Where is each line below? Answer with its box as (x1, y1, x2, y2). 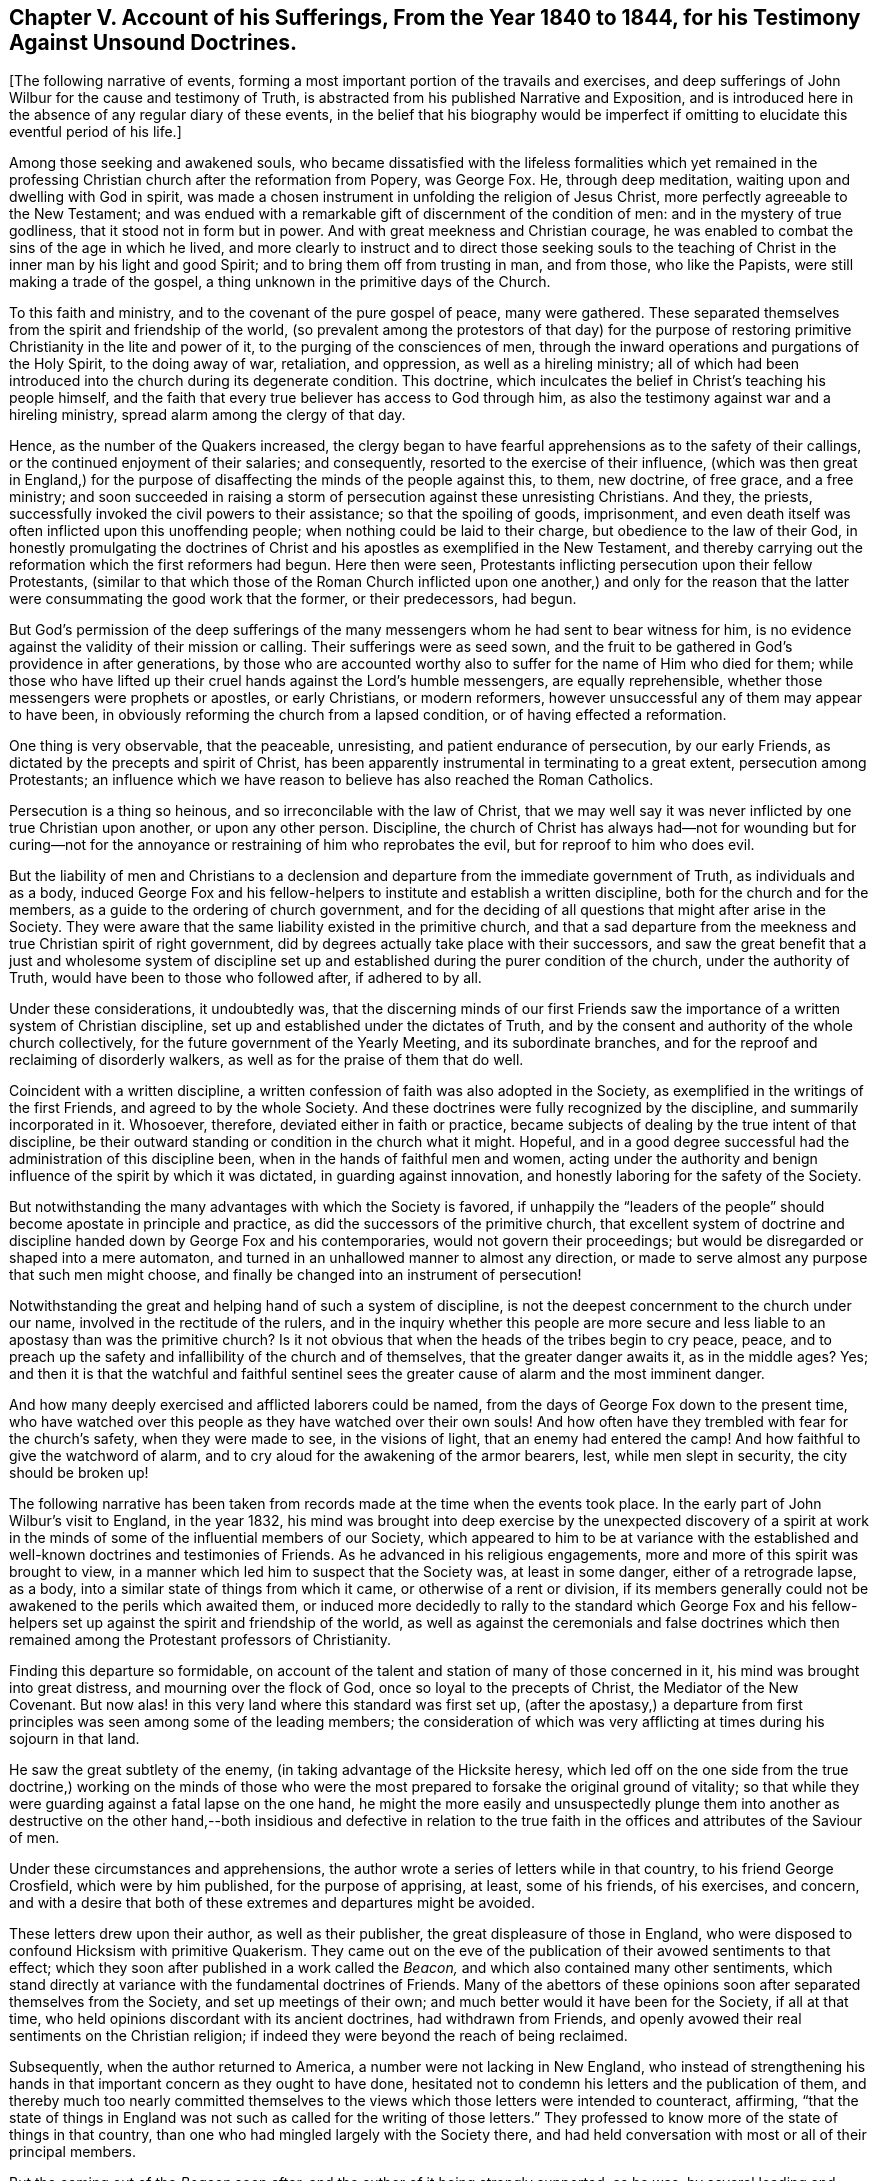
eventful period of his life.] (9, 123, 182, 141)
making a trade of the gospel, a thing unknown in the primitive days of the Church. (9, 273, 551, 291)
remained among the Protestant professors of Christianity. (9, 1631, 392, 1649)
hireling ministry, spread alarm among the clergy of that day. (9, 406, 406, 424)
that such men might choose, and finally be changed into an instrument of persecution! (9, 1266, 582, 1284)
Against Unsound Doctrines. (9, 30, 298, 55)
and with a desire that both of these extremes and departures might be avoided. (9, 1894, 535, 1912)
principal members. (9, 2143, 137, 2161)
